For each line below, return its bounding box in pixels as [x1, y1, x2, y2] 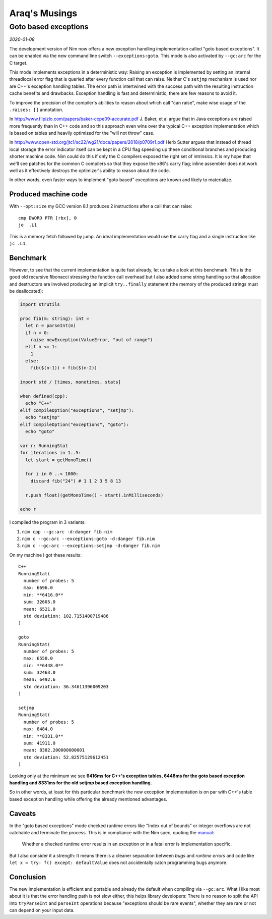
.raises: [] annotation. [9, 106, 63, 113]
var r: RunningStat [20, 443, 68, 449]
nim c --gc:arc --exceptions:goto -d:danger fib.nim [22, 536, 155, 542]
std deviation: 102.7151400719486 [23, 613, 109, 619]
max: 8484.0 [23, 726, 53, 732]
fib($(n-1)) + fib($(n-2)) [30, 365, 98, 371]
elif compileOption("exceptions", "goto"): [20, 421, 129, 427]
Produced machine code [9, 190, 88, 199]
